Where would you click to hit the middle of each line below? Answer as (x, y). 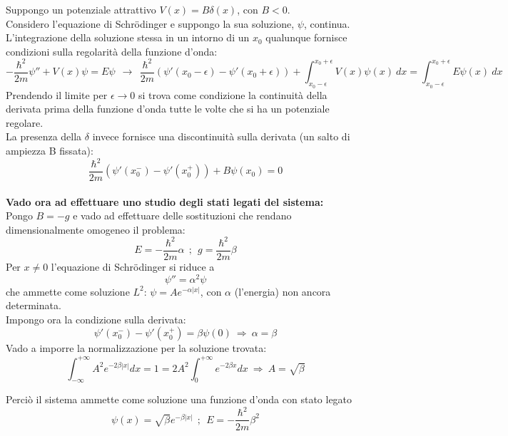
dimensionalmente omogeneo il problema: (96, 229)
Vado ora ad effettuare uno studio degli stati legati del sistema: (165, 201)
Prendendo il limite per (57, 94)
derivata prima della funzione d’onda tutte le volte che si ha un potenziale (168, 109)
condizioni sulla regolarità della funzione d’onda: (112, 51)
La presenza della (44, 136)
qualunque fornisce (306, 37)
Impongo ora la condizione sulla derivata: (96, 319)
